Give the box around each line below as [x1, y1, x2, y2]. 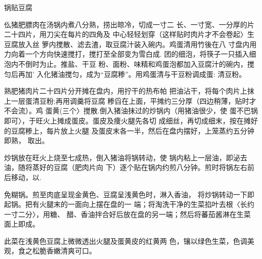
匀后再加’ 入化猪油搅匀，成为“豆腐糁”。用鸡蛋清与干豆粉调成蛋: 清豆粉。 [4, 68, 246, 79]
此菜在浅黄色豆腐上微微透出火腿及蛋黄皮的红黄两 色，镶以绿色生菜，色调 [4, 235, 247, 246]
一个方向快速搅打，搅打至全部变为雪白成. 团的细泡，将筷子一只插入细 [25, 49, 256, 59]
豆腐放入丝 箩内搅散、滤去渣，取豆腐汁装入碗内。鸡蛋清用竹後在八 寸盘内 [4, 38, 250, 49]
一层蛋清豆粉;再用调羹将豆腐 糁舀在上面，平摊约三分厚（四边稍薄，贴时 [11, 95, 249, 106]
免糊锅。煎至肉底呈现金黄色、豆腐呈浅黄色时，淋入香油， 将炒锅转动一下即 [4, 189, 254, 199]
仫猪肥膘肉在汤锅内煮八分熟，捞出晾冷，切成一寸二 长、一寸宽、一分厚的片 [4, 19, 254, 29]
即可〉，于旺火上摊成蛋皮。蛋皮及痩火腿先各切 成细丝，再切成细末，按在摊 [4, 115, 251, 125]
